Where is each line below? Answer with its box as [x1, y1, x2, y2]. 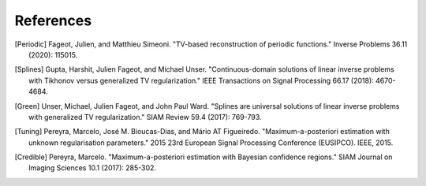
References [14, 12, 92, 29]
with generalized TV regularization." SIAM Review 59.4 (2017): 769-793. [28, 112, 262, 121]
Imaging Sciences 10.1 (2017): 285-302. [28, 163, 157, 173]
